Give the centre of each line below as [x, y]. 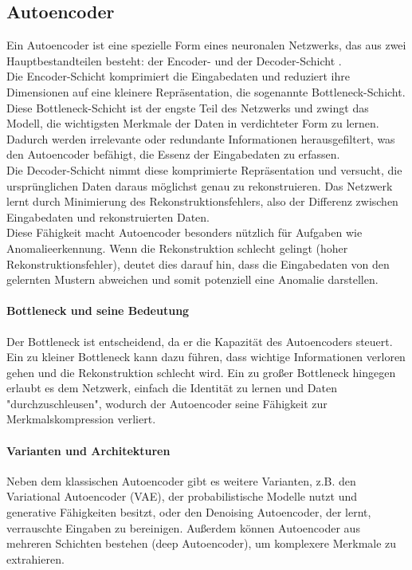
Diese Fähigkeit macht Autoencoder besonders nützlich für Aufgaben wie [184, 232]
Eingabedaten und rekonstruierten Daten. [108, 216]
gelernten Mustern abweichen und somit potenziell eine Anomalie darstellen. [192, 279]
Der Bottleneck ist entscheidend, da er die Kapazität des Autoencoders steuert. [200, 341]
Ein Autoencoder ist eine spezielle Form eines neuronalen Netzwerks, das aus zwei [206, 45]
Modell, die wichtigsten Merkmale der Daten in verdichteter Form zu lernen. [193, 123]
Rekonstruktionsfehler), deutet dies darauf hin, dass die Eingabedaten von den [198, 263]
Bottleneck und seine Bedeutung [98, 311]
